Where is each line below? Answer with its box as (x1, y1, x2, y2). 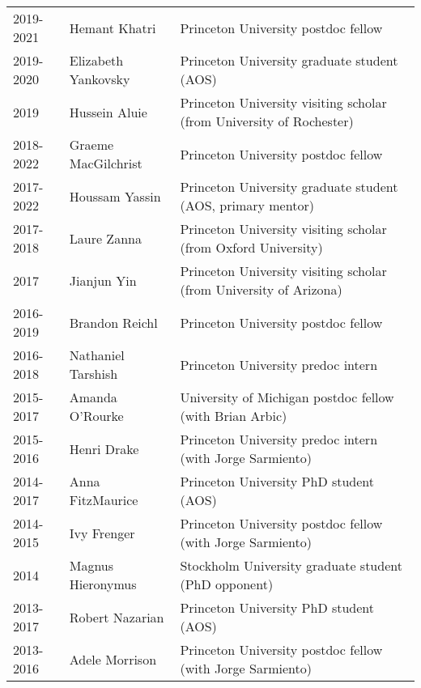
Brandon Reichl (69, 312, 158, 332)
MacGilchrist (69, 154, 142, 172)
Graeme (69, 135, 114, 154)
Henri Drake (69, 439, 139, 458)
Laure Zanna (69, 228, 142, 248)
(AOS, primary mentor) (180, 196, 314, 214)
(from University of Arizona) (180, 280, 342, 299)
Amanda (69, 388, 117, 406)
